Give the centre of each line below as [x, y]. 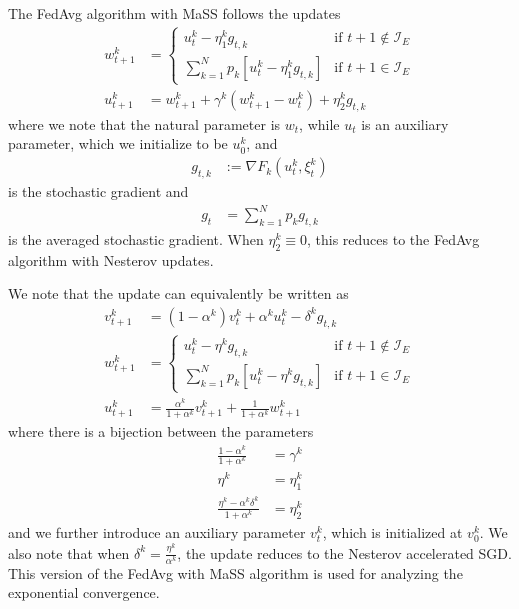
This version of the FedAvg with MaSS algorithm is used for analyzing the [235, 572]
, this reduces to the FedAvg [393, 238]
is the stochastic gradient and [98, 190]
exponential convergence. [84, 592]
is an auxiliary [405, 123]
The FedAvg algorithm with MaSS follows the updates [174, 13]
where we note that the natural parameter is [144, 123]
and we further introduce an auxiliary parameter [157, 532]
